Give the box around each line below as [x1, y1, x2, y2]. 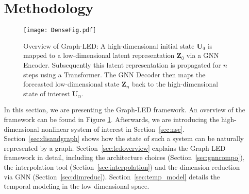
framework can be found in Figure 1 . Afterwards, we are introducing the [4, 114, 219, 124]
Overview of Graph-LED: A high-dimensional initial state [23, 40, 195, 51]
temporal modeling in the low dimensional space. [4, 181, 149, 191]
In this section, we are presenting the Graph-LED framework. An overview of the [4, 105, 245, 115]
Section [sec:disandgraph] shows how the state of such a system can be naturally [4, 133, 244, 143]
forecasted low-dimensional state [23, 79, 119, 89]
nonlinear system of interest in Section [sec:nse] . [41, 123, 184, 134]
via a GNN [186, 50, 219, 60]
